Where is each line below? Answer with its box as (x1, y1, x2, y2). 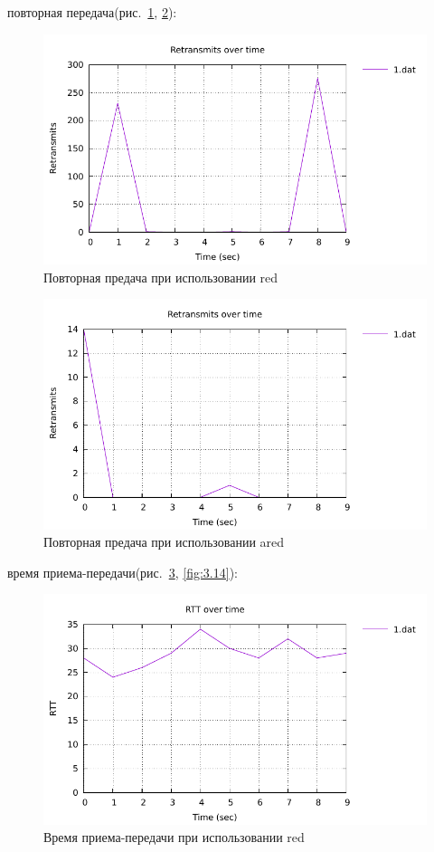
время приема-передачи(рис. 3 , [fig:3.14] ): (7, 562, 238, 581)
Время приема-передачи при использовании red (43, 828, 305, 847)
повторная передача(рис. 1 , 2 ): (7, 3, 177, 21)
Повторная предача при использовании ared (43, 532, 285, 551)
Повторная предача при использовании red (43, 267, 278, 286)
